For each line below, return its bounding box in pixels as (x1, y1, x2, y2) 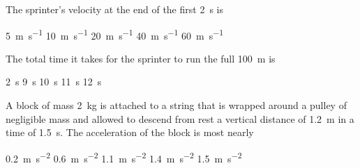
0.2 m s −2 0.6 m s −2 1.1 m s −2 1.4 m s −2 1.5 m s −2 (6, 149, 242, 165)
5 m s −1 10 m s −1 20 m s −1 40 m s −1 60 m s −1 (6, 26, 224, 42)
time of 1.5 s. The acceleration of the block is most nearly (6, 125, 254, 140)
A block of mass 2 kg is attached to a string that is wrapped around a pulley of (6, 98, 347, 112)
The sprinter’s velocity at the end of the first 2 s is (6, 2, 223, 16)
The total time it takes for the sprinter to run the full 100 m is (6, 51, 276, 65)
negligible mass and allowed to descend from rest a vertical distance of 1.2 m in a (6, 111, 354, 126)
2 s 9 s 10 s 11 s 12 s (6, 74, 102, 89)
